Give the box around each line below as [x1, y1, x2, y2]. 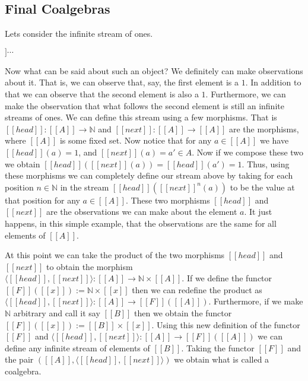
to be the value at [230, 180, 295, 193]
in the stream [60, 180, 109, 193]
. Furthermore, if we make [208, 295, 303, 307]
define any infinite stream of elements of [5, 341, 150, 354]
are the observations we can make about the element [46, 205, 237, 218]
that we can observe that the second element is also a [5, 87, 199, 100]
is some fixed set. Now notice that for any [59, 134, 212, 147]
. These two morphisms [125, 193, 210, 206]
